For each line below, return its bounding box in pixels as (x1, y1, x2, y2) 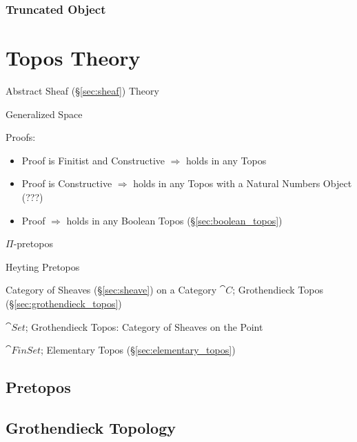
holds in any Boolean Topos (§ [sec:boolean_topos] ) (66, 213, 283, 227)
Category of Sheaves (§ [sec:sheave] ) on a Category (6, 282, 217, 297)
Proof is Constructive (21, 176, 112, 191)
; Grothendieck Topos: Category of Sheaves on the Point (25, 319, 263, 334)
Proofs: (6, 130, 36, 144)
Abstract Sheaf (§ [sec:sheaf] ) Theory (6, 83, 159, 97)
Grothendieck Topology (6, 416, 176, 438)
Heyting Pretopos (6, 259, 80, 273)
